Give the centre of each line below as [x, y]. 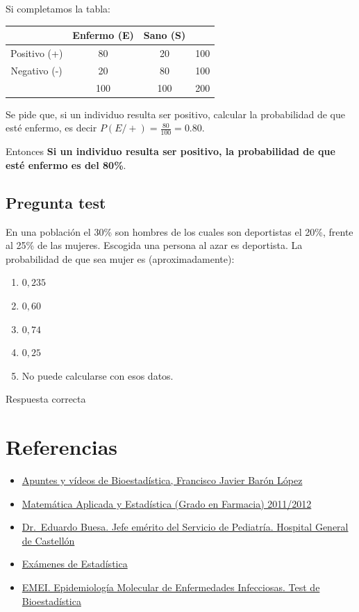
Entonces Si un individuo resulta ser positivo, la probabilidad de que [170, 151]
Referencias [62, 447]
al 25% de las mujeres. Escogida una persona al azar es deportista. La [154, 245]
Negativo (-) [36, 70]
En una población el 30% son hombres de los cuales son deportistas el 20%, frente [179, 231]
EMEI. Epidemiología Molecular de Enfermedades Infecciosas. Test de [171, 587]
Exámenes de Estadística [75, 564]
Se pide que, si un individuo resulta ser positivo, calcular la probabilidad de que [175, 114]
